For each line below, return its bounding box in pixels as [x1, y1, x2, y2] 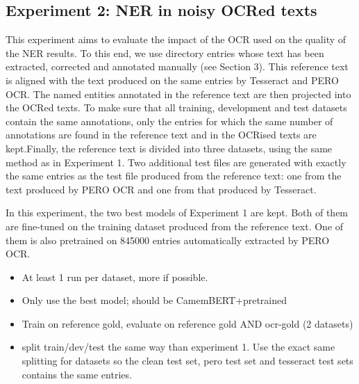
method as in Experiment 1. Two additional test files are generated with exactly [6, 154, 347, 169]
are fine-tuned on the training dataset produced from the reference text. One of [6, 218, 344, 233]
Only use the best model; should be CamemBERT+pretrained [22, 293, 287, 307]
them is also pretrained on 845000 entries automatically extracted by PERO [6, 232, 330, 247]
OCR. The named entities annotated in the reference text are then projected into [6, 86, 351, 101]
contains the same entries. [22, 367, 132, 381]
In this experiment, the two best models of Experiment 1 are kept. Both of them [6, 205, 349, 220]
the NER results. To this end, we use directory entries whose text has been [6, 45, 324, 60]
